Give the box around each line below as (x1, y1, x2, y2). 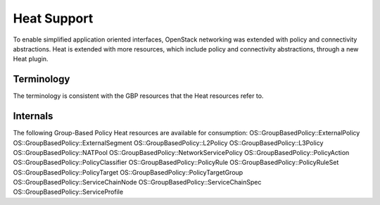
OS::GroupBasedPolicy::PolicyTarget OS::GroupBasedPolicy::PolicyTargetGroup (13, 168, 243, 176)
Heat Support (13, 11, 94, 26)
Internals (13, 110, 53, 123)
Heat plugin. (13, 55, 49, 63)
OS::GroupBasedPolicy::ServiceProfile (13, 187, 123, 197)
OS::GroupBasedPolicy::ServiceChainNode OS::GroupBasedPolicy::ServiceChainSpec (13, 178, 262, 187)
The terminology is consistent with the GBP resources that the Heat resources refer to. (13, 92, 264, 100)
